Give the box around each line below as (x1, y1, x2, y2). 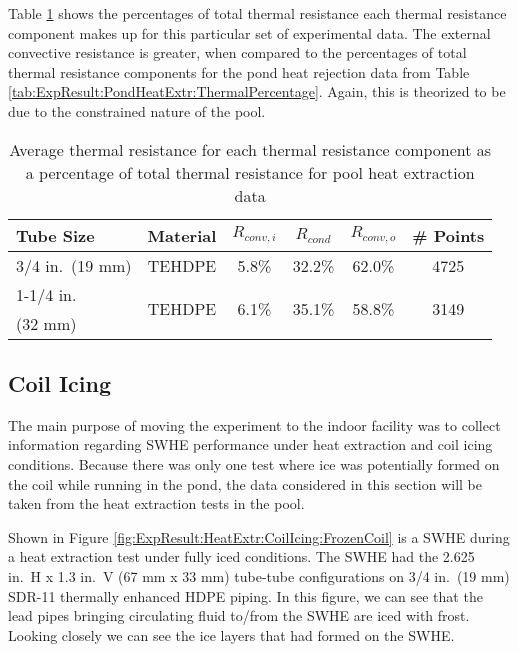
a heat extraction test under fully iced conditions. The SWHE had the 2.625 (8, 546, 475, 567)
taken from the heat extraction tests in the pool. (8, 493, 305, 514)
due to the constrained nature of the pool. (8, 100, 266, 121)
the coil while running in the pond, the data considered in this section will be (8, 473, 483, 494)
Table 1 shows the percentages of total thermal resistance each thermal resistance (8, 3, 507, 23)
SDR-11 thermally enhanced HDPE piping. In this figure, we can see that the (8, 585, 483, 606)
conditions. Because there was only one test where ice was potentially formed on (8, 453, 500, 474)
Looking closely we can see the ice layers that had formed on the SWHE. (8, 624, 455, 645)
